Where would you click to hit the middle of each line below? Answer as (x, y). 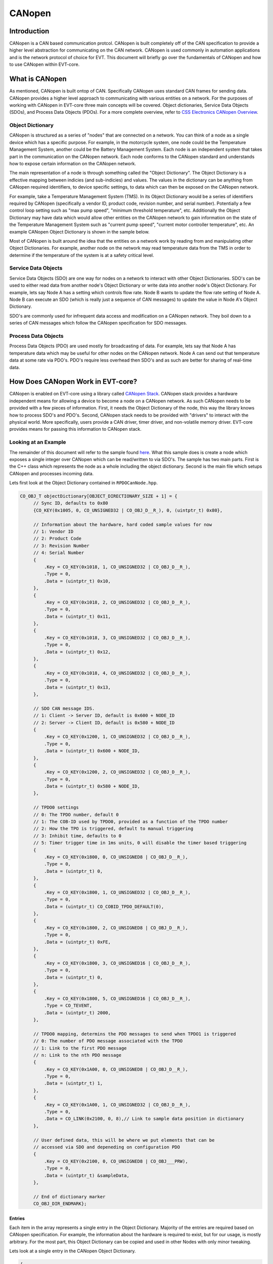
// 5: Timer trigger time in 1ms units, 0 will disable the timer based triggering (140, 843)
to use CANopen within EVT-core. (44, 64)
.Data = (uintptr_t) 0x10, (77, 581)
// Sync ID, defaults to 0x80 (71, 503)
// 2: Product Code (57, 539)
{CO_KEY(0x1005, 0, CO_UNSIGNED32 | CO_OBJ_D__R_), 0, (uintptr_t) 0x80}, (128, 510)
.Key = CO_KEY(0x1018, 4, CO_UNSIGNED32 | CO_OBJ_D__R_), (117, 673)
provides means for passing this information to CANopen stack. (75, 429)
